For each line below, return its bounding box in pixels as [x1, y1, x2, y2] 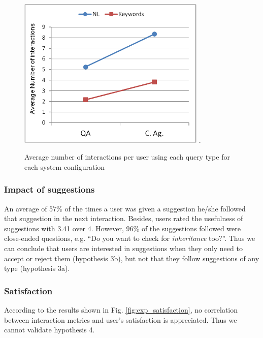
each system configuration [24, 161, 105, 172]
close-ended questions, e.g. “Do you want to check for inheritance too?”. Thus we [4, 233, 255, 243]
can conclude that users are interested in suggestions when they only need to [4, 242, 243, 253]
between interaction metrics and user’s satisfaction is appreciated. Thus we [4, 314, 237, 325]
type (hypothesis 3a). [4, 263, 70, 273]
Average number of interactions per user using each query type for [24, 151, 230, 162]
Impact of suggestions [4, 183, 95, 196]
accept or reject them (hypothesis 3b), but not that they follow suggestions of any [4, 253, 259, 263]
